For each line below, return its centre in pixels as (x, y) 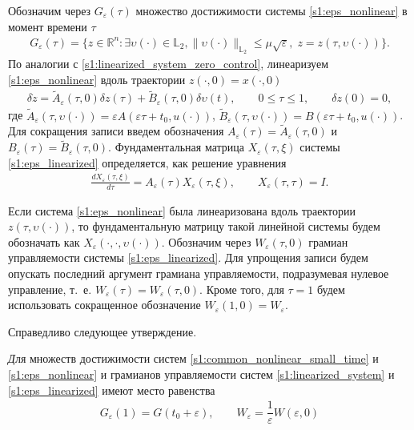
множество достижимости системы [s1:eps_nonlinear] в (271, 10)
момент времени (48, 26)
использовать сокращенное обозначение (105, 305)
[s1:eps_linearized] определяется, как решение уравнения (147, 162)
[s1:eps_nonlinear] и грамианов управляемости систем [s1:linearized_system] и (201, 374)
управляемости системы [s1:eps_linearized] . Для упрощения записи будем (188, 257)
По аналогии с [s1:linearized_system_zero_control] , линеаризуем (169, 63)
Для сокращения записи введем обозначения (116, 131)
